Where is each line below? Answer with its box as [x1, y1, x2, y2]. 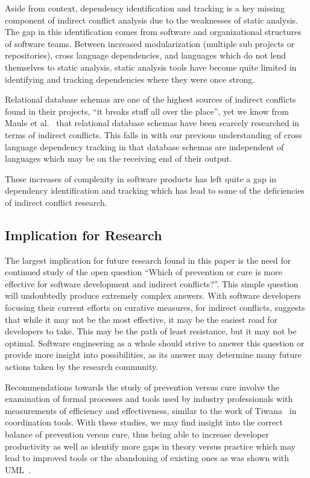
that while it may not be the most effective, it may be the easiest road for [5, 313, 278, 325]
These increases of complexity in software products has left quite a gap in [5, 172, 277, 185]
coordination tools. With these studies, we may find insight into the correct [5, 416, 283, 429]
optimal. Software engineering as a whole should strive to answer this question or [5, 336, 305, 349]
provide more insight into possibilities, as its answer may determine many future [5, 348, 302, 361]
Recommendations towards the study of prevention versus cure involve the [5, 380, 279, 393]
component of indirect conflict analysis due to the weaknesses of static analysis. [5, 13, 298, 26]
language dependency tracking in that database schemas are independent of [5, 140, 284, 153]
